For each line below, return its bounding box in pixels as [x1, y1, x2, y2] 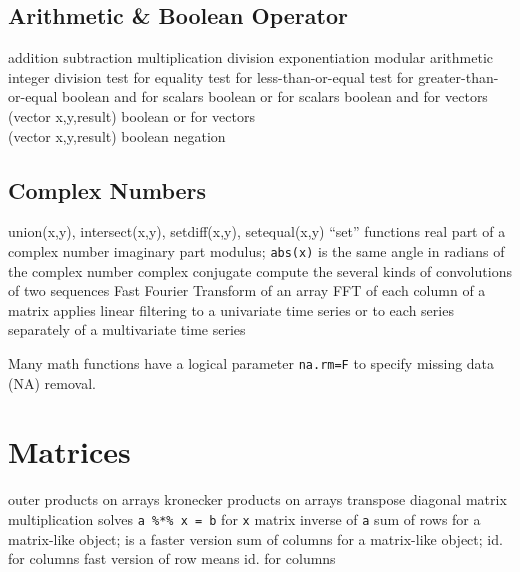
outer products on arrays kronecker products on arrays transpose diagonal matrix [8, 489, 507, 510]
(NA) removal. [8, 372, 96, 393]
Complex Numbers [8, 174, 207, 205]
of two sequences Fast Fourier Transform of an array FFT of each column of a [8, 280, 486, 301]
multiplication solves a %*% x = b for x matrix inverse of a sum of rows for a [8, 508, 481, 529]
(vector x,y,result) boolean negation [8, 125, 226, 146]
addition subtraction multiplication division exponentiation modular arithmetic [8, 47, 494, 68]
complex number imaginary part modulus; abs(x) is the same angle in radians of [8, 240, 505, 261]
